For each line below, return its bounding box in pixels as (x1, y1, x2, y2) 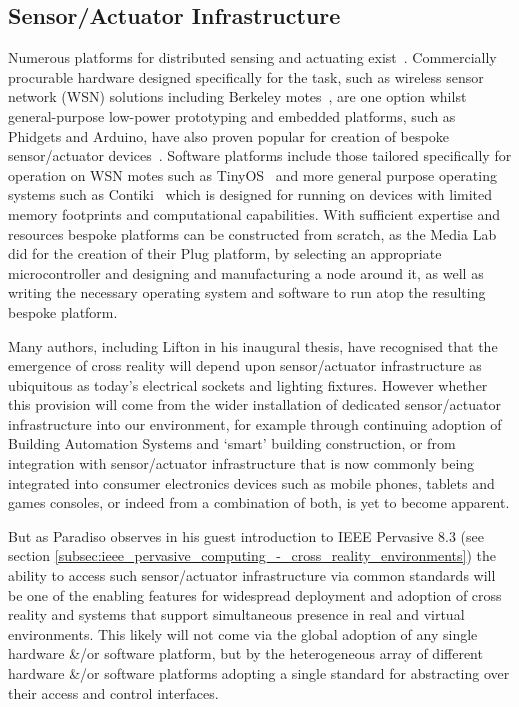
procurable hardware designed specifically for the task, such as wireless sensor (8, 66, 484, 87)
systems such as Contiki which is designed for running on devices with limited (8, 184, 493, 205)
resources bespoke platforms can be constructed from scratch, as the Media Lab (8, 223, 497, 244)
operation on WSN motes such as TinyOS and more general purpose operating (8, 164, 497, 185)
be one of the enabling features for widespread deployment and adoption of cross (8, 584, 502, 605)
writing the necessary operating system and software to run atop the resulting (8, 282, 486, 303)
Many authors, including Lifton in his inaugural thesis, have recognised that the (8, 335, 498, 356)
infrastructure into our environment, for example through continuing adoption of (8, 413, 502, 434)
